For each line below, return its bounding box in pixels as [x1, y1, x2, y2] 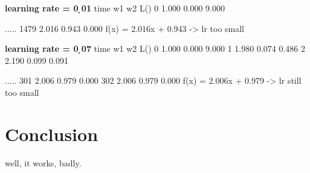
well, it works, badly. [5, 156, 82, 169]
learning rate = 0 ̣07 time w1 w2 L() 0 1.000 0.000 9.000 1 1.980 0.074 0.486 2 [5, 42, 305, 55]
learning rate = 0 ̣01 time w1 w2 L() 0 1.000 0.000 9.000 [5, 2, 225, 14]
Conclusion [5, 121, 98, 146]
